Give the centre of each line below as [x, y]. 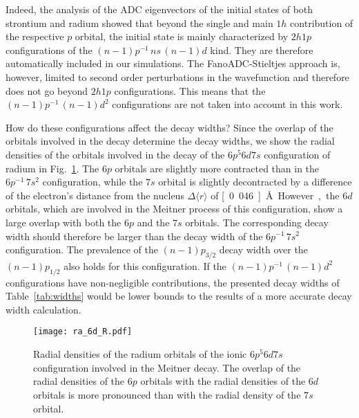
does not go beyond [47, 90]
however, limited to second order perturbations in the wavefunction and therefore [177, 76]
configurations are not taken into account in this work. [227, 104]
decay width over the [263, 249]
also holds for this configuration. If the [145, 265]
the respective [35, 36]
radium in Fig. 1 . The [52, 168]
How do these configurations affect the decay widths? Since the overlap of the [169, 127]
